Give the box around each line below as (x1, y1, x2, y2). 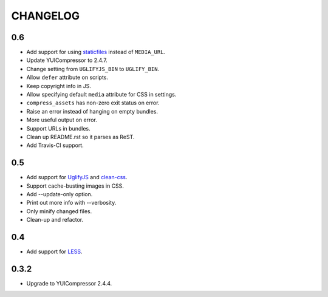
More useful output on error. (26, 116, 97, 124)
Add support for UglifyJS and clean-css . (26, 174, 128, 181)
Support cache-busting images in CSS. (26, 182, 125, 189)
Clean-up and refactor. (26, 216, 84, 224)
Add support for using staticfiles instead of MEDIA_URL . (26, 49, 166, 56)
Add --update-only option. (26, 191, 93, 198)
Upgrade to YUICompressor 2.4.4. (26, 280, 112, 287)
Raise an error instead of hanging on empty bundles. (26, 108, 158, 115)
